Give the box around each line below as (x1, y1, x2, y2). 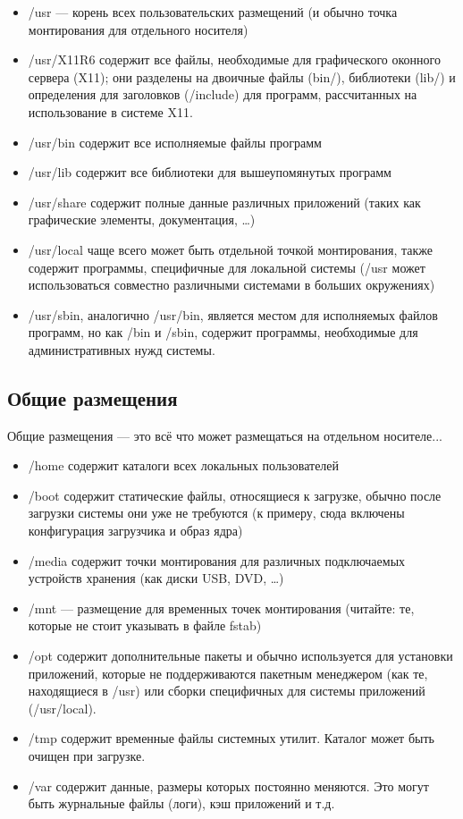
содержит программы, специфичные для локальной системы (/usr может (28, 258, 425, 276)
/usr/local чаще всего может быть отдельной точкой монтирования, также (28, 240, 433, 258)
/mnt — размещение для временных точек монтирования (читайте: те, (28, 598, 415, 617)
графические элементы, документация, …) (28, 210, 256, 229)
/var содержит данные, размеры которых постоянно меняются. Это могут (28, 776, 429, 795)
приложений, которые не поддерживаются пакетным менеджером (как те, (28, 663, 428, 682)
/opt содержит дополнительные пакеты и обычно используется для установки (28, 646, 453, 665)
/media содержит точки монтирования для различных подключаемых (28, 551, 406, 570)
